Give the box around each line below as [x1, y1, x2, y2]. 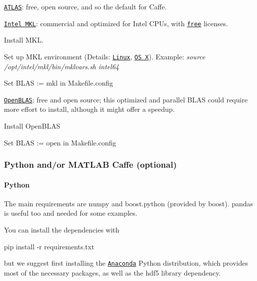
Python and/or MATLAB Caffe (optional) [4, 158, 177, 171]
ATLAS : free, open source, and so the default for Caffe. [4, 1, 167, 11]
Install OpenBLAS [4, 121, 61, 131]
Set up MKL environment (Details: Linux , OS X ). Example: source [4, 51, 205, 61]
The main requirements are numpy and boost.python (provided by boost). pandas [4, 198, 253, 208]
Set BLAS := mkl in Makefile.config [4, 78, 113, 88]
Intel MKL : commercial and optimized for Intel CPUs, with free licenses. [4, 18, 228, 28]
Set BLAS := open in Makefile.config [4, 137, 116, 147]
